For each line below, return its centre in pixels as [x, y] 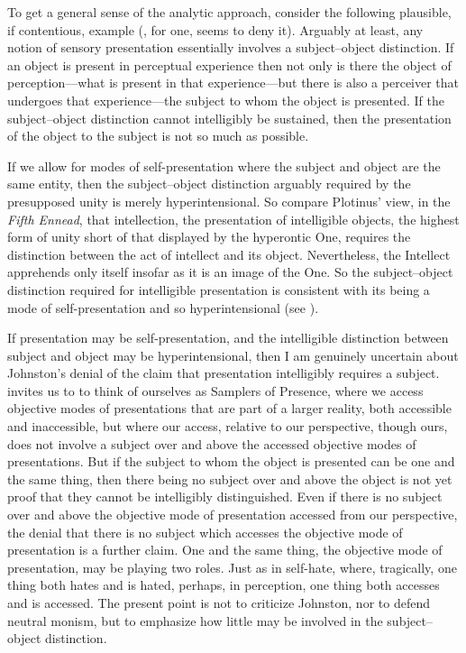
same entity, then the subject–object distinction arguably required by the [209, 184]
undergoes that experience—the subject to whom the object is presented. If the [226, 100]
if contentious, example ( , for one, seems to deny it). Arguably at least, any [215, 29]
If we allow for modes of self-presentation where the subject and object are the [224, 166]
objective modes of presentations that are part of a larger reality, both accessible [229, 408]
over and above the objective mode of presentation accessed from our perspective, [233, 515]
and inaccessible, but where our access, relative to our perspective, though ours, [228, 426]
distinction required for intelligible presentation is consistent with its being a [219, 289]
